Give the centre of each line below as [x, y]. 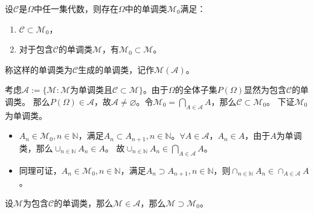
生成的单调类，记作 [116, 69]
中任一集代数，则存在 [76, 8]
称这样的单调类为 [39, 69]
